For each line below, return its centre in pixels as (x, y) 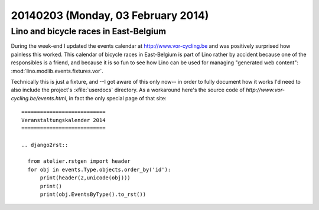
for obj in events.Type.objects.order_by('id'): (99, 169)
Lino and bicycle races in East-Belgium (89, 31)
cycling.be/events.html (38, 98)
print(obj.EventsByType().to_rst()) (93, 194)
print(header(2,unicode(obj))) (85, 178)
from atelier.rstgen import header (79, 161)
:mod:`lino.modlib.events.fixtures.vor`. (57, 71)
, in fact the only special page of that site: (116, 98)
